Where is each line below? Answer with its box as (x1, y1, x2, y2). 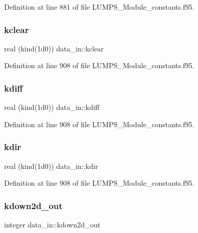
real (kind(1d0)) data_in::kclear (4, 43, 104, 53)
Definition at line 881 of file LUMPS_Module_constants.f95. (4, 2, 194, 12)
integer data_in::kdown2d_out (4, 219, 101, 230)
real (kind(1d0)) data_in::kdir (4, 160, 98, 171)
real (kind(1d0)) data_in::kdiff (4, 102, 100, 112)
